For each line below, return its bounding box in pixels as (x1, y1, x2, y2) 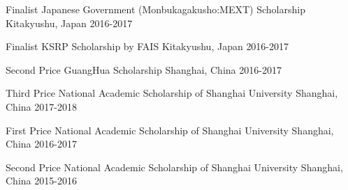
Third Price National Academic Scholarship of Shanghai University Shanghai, (6, 86, 338, 100)
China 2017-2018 (6, 99, 77, 113)
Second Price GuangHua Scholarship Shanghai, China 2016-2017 (6, 62, 282, 77)
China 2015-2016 (6, 173, 77, 188)
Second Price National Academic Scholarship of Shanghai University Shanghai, (6, 159, 343, 174)
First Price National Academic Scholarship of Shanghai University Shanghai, (6, 122, 334, 137)
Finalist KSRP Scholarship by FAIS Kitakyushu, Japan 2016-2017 (6, 39, 289, 54)
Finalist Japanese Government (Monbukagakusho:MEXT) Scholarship (6, 2, 305, 16)
